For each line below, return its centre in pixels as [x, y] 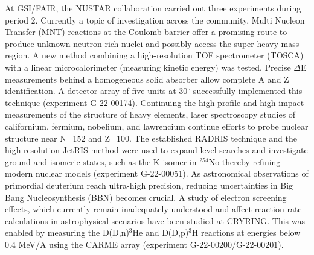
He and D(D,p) [161, 232]
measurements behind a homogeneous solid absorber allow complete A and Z [147, 79]
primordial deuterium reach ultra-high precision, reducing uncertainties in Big [149, 185]
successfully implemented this [248, 91]
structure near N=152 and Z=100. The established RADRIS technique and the [151, 138]
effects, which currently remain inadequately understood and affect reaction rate [153, 209]
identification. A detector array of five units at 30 [96, 91]
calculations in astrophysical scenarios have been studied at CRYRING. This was [155, 220]
